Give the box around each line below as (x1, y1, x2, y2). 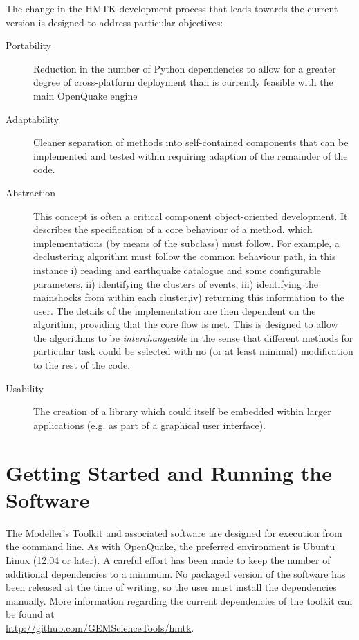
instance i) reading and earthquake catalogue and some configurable (33, 262, 322, 277)
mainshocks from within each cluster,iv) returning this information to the (33, 290, 344, 304)
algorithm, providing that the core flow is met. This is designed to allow (33, 317, 338, 331)
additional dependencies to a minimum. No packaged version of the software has (6, 566, 346, 580)
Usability (6, 381, 44, 395)
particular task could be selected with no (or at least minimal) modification (33, 344, 353, 358)
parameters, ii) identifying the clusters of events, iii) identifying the (33, 276, 318, 291)
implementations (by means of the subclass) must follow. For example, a (33, 235, 340, 250)
